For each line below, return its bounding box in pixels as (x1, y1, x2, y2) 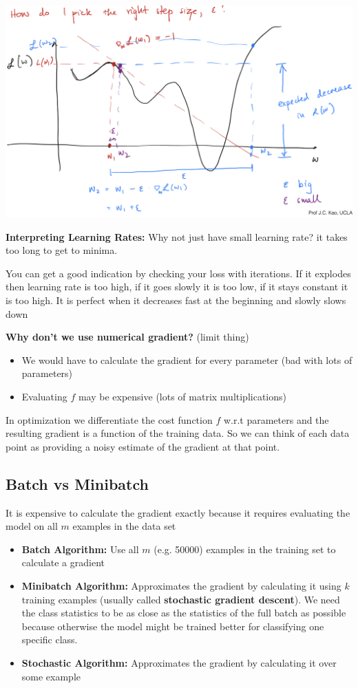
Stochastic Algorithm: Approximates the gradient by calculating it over (21, 655, 337, 669)
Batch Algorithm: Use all (21, 541, 139, 556)
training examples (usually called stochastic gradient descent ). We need (21, 592, 340, 606)
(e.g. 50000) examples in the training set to (154, 541, 336, 556)
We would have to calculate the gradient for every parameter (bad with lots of (21, 352, 352, 367)
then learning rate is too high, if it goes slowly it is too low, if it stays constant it (6, 279, 348, 294)
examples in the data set (72, 519, 176, 533)
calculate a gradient (21, 555, 105, 570)
